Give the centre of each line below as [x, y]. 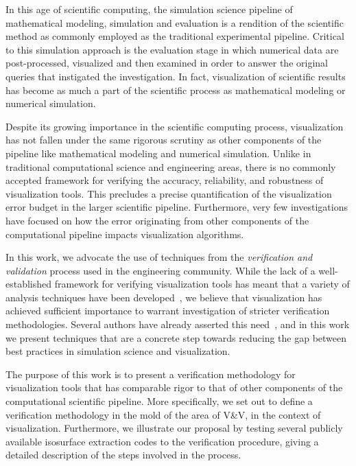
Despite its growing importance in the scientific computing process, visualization [175, 126]
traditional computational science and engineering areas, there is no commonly [171, 166]
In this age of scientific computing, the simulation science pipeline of [149, 9]
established [29, 284]
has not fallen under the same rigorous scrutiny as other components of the [164, 140]
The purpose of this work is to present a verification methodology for [151, 374]
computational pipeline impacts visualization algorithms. [125, 234]
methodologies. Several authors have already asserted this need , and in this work [178, 324]
